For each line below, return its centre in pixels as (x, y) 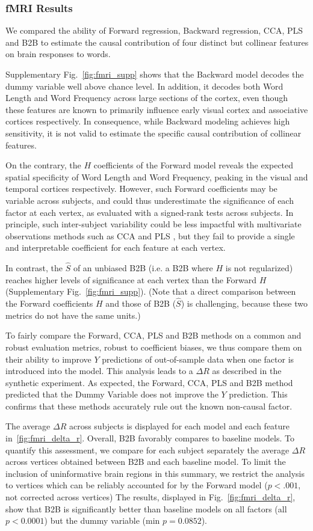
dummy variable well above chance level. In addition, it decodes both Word (144, 86)
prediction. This (258, 394)
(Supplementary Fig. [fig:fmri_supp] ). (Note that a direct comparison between (151, 291)
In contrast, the (34, 268)
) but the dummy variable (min (102, 520)
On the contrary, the (43, 165)
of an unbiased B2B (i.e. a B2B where (143, 268)
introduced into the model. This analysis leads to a (99, 371)
